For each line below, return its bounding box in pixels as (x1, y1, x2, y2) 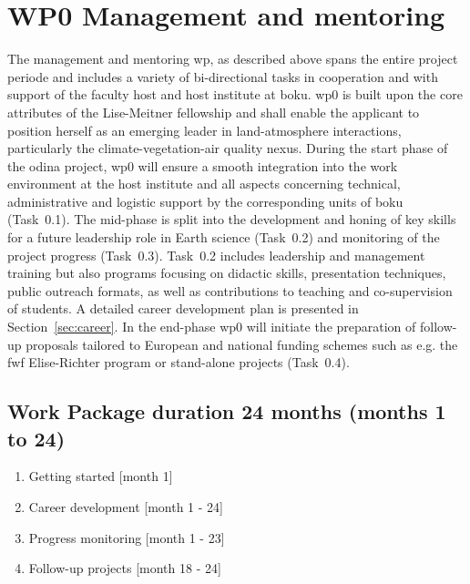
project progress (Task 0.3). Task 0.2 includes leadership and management (7, 245, 425, 264)
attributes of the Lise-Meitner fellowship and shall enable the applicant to (7, 102, 420, 121)
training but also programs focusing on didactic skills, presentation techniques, (7, 263, 446, 282)
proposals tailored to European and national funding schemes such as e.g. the (26, 334, 458, 353)
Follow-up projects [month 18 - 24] (28, 558, 221, 578)
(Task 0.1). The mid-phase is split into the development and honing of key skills (7, 210, 456, 229)
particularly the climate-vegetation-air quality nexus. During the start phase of (7, 138, 448, 158)
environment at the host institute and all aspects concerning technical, (7, 174, 401, 193)
